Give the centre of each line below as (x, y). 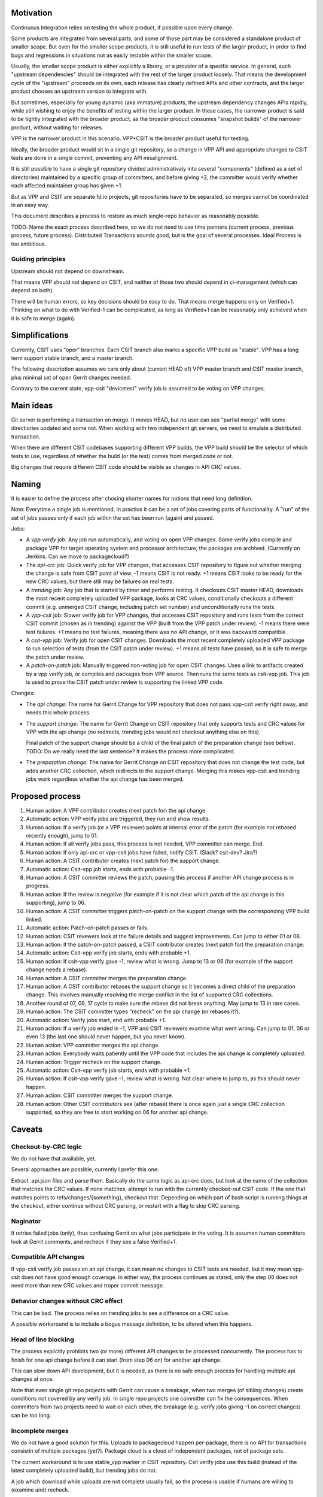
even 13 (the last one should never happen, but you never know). (106, 1037)
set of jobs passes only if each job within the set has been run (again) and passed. (113, 517)
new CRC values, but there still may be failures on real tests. (100, 581)
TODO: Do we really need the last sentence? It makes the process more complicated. (131, 751)
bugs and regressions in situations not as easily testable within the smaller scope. (112, 55)
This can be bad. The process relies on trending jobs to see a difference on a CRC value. (120, 1313)
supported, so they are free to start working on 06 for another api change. (117, 1112)
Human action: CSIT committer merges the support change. (100, 1095)
